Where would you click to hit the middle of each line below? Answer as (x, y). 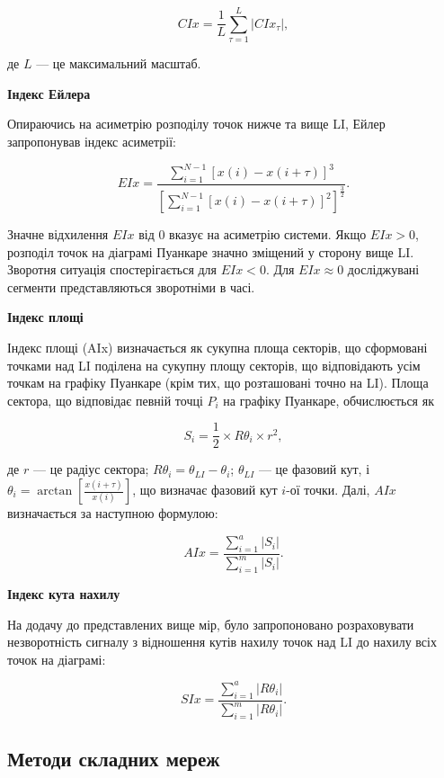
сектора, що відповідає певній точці (105, 400)
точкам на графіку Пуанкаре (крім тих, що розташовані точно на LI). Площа (218, 383)
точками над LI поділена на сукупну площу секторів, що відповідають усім (214, 365)
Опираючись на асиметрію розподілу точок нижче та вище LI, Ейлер (196, 124)
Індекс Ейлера (49, 93)
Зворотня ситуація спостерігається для (112, 269)
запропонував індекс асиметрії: (92, 141)
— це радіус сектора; (91, 469)
